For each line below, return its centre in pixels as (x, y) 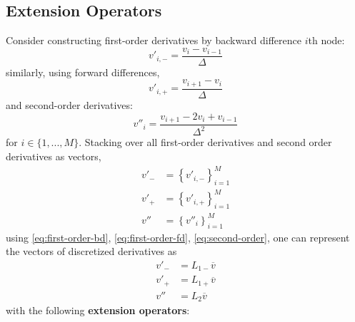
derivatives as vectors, (54, 156)
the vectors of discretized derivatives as (91, 251)
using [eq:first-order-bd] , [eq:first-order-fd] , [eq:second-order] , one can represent (178, 237)
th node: (326, 40)
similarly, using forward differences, (83, 72)
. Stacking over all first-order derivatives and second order (205, 142)
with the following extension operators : (98, 310)
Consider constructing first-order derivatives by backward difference (154, 40)
